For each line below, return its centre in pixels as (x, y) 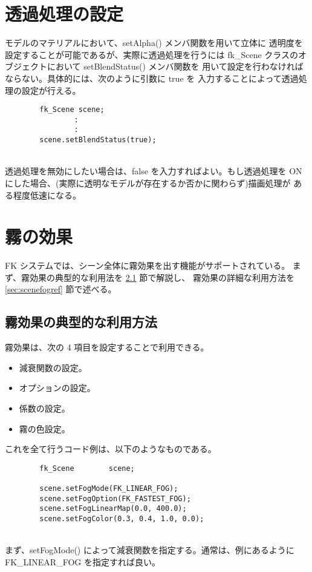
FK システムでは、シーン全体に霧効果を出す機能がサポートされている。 (148, 265)
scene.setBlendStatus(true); (98, 140)
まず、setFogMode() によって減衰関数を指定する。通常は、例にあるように (150, 550)
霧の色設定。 (44, 428)
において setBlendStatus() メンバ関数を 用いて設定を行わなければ (175, 66)
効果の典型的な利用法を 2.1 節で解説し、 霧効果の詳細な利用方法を (162, 277)
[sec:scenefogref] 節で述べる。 (61, 289)
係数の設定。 (44, 408)
